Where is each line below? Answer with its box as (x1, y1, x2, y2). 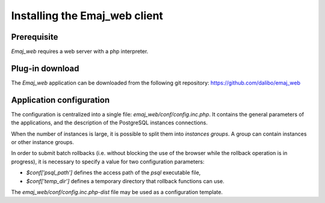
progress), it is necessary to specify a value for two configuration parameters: (11, 158, 205, 165)
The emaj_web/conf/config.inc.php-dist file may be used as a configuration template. (11, 189, 223, 195)
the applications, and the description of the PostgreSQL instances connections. (11, 119, 208, 126)
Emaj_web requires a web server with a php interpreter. (11, 48, 149, 55)
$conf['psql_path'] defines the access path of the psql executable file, (26, 169, 201, 177)
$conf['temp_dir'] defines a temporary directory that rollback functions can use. (26, 177, 225, 184)
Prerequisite (11, 32, 58, 42)
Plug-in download (11, 63, 79, 73)
